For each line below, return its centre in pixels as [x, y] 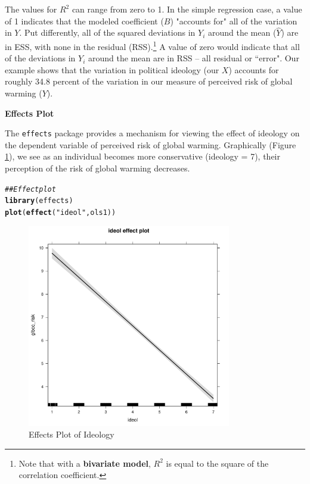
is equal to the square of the [217, 463]
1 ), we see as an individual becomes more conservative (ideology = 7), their [142, 156]
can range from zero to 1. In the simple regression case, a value [187, 9]
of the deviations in [40, 58]
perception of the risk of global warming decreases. [97, 168]
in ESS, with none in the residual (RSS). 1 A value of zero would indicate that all [152, 46]
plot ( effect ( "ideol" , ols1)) [61, 212]
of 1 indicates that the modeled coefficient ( [84, 21]
